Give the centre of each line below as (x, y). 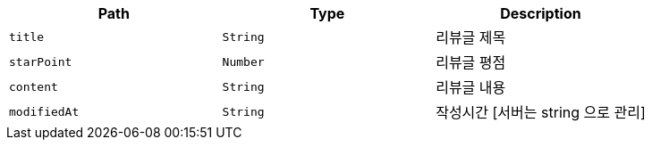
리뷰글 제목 (471, 37)
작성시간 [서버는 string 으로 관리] (541, 112)
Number (243, 61)
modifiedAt (44, 111)
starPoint (41, 61)
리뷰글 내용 (471, 87)
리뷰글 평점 (471, 62)
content (34, 86)
